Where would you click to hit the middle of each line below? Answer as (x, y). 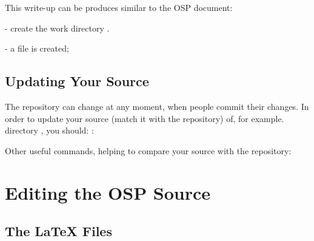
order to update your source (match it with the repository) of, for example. (145, 118)
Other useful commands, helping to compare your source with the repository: (148, 150)
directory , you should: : (49, 130)
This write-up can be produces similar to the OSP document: (119, 7)
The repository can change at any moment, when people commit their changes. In (157, 106)
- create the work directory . (57, 28)
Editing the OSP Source (108, 192)
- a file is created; (37, 48)
